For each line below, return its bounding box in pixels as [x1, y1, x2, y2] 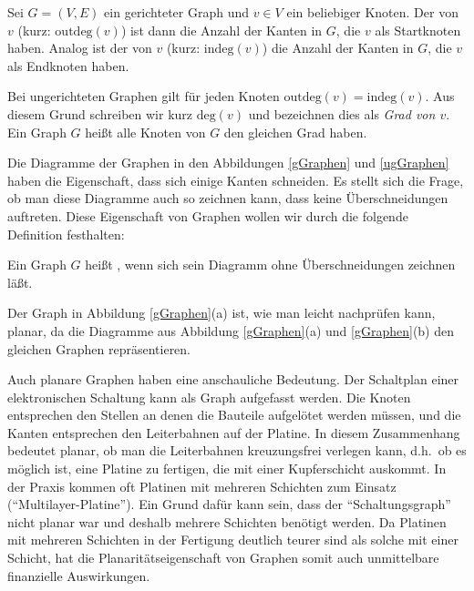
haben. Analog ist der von [7, 38, 152, 57]
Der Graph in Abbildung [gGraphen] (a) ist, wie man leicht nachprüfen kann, [7, 303, 436, 322]
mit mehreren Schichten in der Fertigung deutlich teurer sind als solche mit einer [7, 530, 459, 549]
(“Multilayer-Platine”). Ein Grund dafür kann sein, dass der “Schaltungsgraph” [7, 494, 451, 514]
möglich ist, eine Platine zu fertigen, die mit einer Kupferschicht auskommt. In [7, 459, 447, 478]
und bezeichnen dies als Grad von [248, 104, 436, 123]
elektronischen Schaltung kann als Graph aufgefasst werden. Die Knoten [7, 387, 411, 406]
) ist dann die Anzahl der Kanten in [120, 20, 323, 39]
